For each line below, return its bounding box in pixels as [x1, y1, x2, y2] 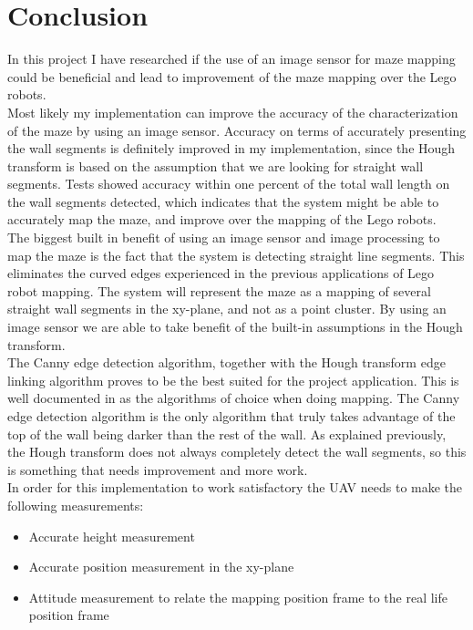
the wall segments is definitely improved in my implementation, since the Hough [7, 139, 456, 158]
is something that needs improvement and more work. [7, 460, 308, 479]
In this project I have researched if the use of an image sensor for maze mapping [7, 49, 456, 68]
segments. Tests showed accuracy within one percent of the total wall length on [7, 174, 450, 193]
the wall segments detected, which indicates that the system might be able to [7, 191, 439, 211]
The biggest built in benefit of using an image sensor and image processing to [7, 228, 440, 247]
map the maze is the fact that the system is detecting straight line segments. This [7, 245, 465, 264]
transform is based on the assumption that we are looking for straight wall [7, 156, 424, 175]
